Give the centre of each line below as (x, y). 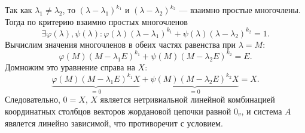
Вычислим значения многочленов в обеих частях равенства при (121, 44)
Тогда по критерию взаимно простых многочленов (96, 21)
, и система (262, 111)
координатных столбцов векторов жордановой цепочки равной (118, 111)
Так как (19, 10)
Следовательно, (33, 99)
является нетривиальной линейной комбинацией (187, 99)
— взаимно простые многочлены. (240, 10)
